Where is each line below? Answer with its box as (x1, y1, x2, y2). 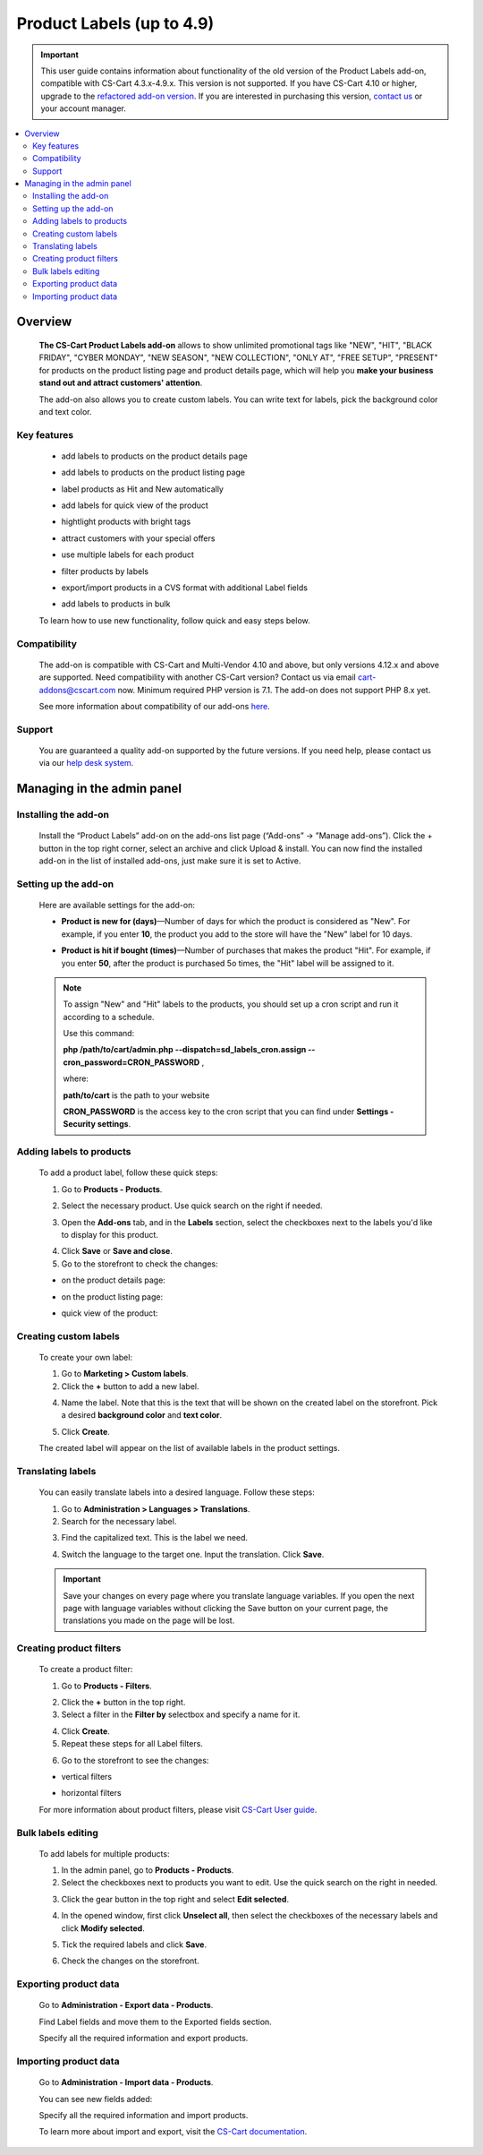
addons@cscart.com (38, 684, 116, 695)
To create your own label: (38, 1352, 133, 1362)
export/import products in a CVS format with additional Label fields (61, 582, 309, 593)
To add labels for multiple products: (38, 1848, 170, 1859)
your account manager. (40, 103, 127, 114)
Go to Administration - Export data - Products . (38, 2000, 214, 2011)
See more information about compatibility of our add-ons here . (38, 700, 270, 711)
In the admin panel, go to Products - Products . (61, 1865, 234, 1876)
